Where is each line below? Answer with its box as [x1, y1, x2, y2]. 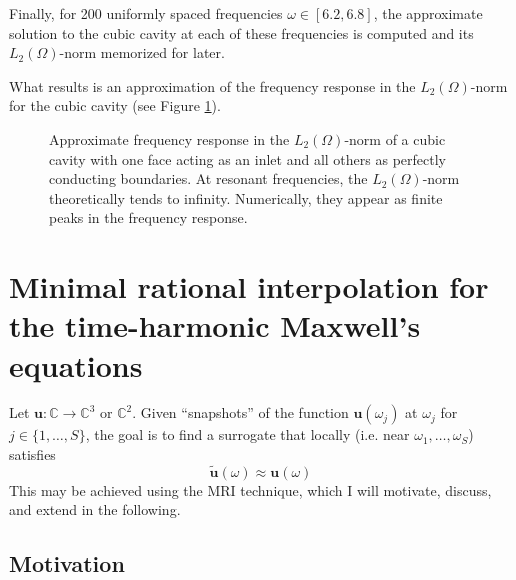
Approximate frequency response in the [49, 128, 290, 149]
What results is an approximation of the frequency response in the [9, 75, 416, 96]
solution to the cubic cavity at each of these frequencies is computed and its [9, 22, 474, 43]
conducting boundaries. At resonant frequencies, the [49, 168, 368, 189]
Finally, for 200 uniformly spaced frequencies [9, 3, 283, 23]
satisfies [9, 444, 56, 465]
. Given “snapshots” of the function [132, 402, 349, 423]
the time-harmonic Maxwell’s [9, 305, 421, 346]
